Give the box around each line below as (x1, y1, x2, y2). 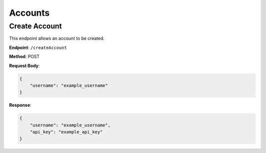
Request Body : (9, 62, 40, 68)
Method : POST (9, 54, 40, 60)
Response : (9, 102, 32, 108)
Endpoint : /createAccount (9, 44, 67, 50)
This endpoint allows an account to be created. (9, 35, 104, 41)
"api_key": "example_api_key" (30, 129, 103, 135)
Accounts (9, 7, 50, 18)
